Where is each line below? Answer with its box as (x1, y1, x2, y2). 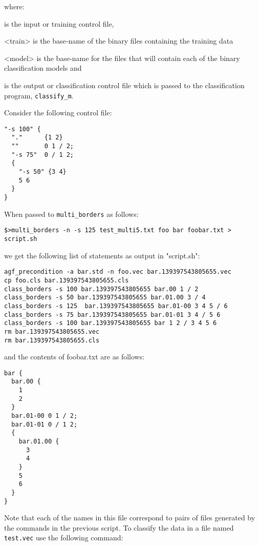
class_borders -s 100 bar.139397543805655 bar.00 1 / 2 (4, 285, 199, 293)
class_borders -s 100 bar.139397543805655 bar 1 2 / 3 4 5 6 (4, 319, 217, 327)
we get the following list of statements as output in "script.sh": (4, 250, 200, 260)
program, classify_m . (4, 90, 74, 100)
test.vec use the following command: (4, 532, 123, 543)
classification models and (4, 63, 82, 73)
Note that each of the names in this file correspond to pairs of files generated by (4, 512, 255, 523)
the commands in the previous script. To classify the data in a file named (4, 522, 234, 533)
